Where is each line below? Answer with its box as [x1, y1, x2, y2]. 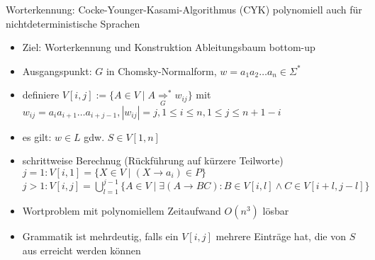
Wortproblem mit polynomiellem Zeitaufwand [22, 203, 221, 218]
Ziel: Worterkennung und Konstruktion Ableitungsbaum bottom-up [22, 40, 315, 55]
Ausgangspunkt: [22, 63, 92, 78]
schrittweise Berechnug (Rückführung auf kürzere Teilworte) [22, 153, 284, 168]
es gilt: [22, 129, 52, 144]
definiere [22, 87, 60, 102]
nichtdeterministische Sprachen [6, 16, 140, 30]
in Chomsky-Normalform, [106, 63, 217, 78]
